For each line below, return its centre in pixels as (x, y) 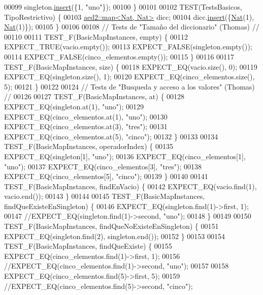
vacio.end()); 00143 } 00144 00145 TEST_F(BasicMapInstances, (105, 196)
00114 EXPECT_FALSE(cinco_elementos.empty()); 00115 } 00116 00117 (119, 56)
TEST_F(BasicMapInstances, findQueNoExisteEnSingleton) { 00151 (111, 226)
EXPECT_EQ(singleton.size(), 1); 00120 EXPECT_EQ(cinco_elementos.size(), (129, 77)
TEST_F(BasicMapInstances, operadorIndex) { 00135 (89, 146)
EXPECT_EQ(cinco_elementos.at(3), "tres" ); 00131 (86, 126)
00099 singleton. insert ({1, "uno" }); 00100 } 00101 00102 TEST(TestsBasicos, (123, 7)
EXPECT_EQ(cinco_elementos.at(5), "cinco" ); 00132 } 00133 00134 (111, 136)
